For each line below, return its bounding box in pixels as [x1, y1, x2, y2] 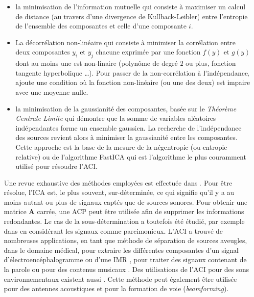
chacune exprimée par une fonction [95, 47, 201, 57]
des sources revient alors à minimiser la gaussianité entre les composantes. [15, 132, 237, 142]
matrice [4, 206, 26, 216]
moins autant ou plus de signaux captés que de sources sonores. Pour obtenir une [4, 196, 248, 207]
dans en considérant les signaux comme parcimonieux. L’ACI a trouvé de [4, 225, 223, 236]
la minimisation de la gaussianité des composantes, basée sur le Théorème [15, 103, 236, 113]
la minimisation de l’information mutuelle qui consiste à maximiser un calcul [15, 1, 246, 11]
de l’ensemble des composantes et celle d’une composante [15, 21, 186, 31]
